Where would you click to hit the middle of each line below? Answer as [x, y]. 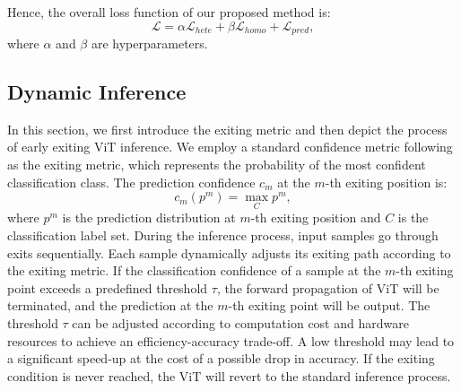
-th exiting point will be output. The [329, 305]
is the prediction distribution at [149, 217]
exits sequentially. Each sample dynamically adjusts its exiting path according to [229, 252]
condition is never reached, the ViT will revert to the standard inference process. [229, 375]
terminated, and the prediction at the [110, 305]
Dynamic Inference [97, 92]
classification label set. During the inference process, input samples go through [223, 235]
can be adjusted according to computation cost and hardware [240, 323]
